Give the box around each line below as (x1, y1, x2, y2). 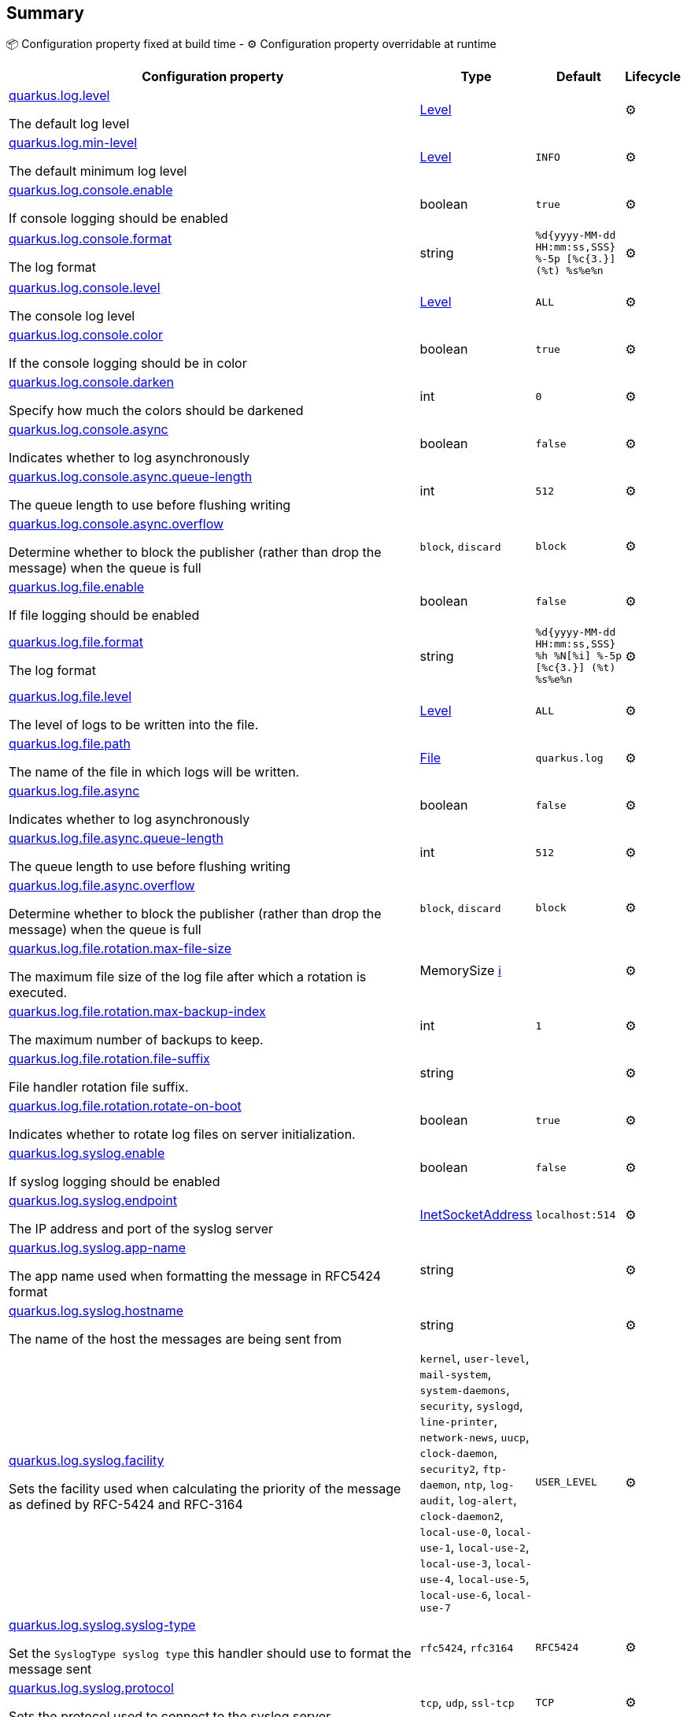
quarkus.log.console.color (9, 327, 163, 343)
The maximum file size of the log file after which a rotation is (9, 969, 367, 985)
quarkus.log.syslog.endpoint (9, 1192, 178, 1209)
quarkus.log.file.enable (9, 579, 145, 595)
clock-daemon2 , (419, 1507, 504, 1524)
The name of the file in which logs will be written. (9, 764, 300, 781)
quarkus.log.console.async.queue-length (9, 469, 253, 485)
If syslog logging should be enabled (9, 1174, 220, 1190)
